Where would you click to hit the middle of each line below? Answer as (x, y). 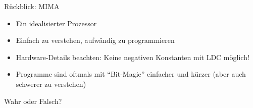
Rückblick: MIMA (32, 6)
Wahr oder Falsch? (33, 101)
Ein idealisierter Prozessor (56, 23)
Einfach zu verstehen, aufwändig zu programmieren (95, 40)
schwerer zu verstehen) (51, 84)
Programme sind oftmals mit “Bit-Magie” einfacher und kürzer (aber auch (131, 74)
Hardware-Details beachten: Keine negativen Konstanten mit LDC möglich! (133, 57)
